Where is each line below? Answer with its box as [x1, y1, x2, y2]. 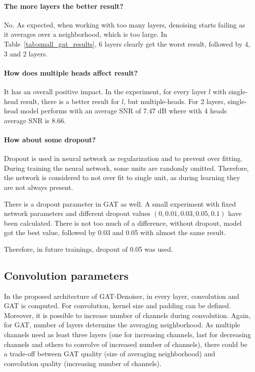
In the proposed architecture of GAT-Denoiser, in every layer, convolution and [4, 291, 239, 301]
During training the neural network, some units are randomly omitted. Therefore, [4, 162, 249, 173]
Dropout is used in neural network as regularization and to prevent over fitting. [4, 153, 243, 163]
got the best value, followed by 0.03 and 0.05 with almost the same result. [4, 227, 226, 238]
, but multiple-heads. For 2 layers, [124, 96, 226, 106]
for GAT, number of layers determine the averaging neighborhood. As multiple [4, 319, 240, 330]
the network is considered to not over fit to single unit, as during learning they [4, 172, 240, 183]
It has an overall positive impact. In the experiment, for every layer [4, 86, 206, 96]
